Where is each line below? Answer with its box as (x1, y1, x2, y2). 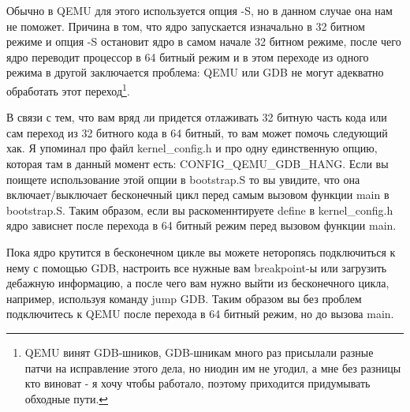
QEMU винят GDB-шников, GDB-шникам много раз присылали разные (24, 343, 374, 360)
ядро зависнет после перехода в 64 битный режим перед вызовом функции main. (6, 217, 397, 234)
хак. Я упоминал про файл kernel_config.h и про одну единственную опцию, (6, 140, 378, 156)
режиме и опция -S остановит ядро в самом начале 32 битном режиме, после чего (6, 33, 401, 50)
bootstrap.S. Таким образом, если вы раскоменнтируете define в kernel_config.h (6, 201, 393, 218)
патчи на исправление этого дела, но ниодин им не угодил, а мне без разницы (24, 359, 401, 376)
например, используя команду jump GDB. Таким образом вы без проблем (6, 290, 362, 306)
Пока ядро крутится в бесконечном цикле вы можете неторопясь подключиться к (6, 243, 396, 260)
